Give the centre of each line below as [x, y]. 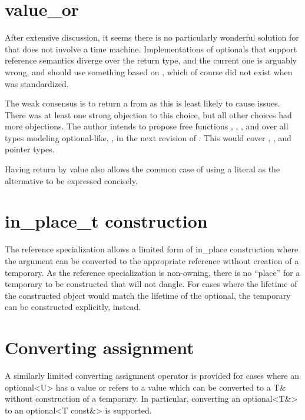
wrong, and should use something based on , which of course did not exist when [149, 71]
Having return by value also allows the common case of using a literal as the [142, 169]
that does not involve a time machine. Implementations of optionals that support [151, 49]
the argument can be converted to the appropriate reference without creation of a [152, 260]
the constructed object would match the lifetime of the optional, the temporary [148, 295]
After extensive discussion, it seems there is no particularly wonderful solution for [152, 37]
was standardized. [37, 83]
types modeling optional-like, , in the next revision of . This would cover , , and [148, 137]
